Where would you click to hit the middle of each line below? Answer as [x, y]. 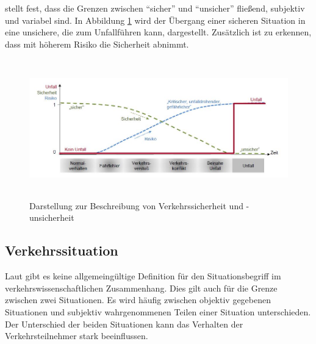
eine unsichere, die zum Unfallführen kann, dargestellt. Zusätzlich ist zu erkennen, [158, 32]
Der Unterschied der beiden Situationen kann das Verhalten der [124, 324]
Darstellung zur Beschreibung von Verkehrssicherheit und [136, 205]
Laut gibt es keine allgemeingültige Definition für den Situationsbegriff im [143, 276]
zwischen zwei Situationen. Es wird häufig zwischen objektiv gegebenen [138, 300]
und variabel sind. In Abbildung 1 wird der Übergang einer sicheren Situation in [155, 20]
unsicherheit [52, 217]
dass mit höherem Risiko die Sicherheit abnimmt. [97, 44]
